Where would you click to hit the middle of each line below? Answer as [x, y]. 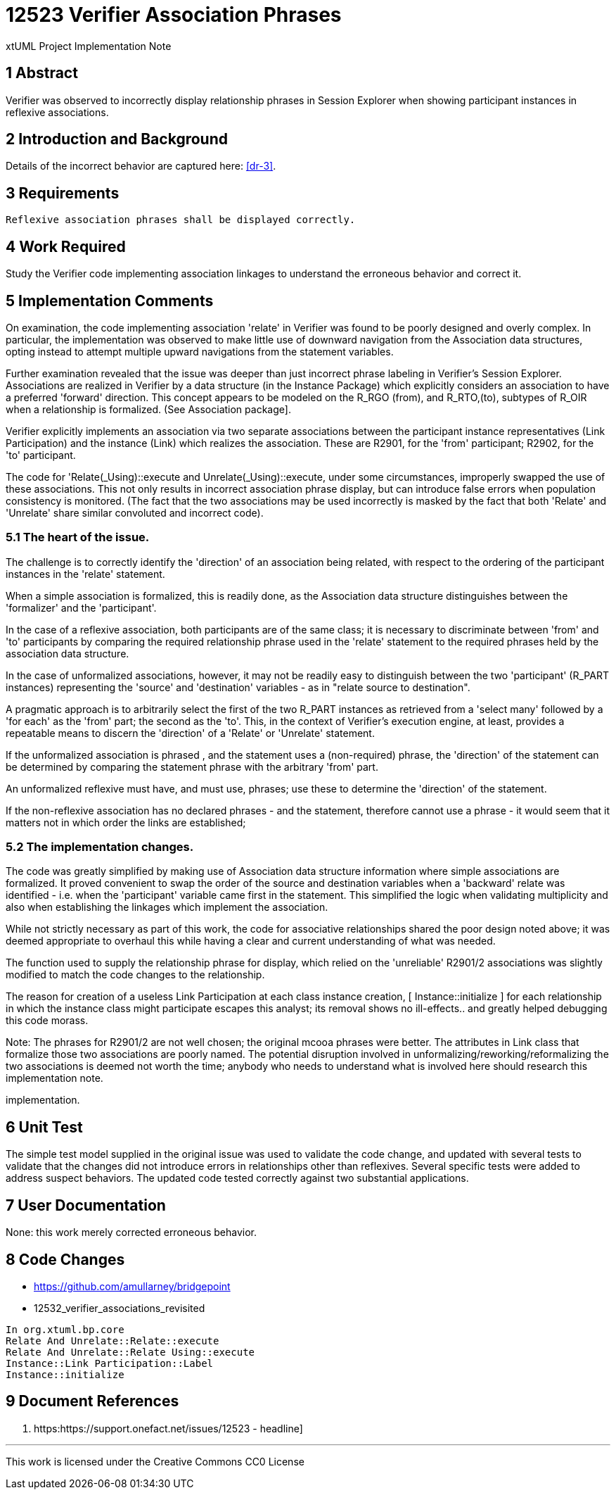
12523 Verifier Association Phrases [174, 15]
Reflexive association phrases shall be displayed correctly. [181, 220]
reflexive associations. [57, 112]
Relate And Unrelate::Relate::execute [113, 1341]
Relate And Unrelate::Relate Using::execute [130, 1352]
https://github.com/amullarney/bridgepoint [132, 1286]
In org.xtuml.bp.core [65, 1330]
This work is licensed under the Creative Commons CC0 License [155, 1461]
